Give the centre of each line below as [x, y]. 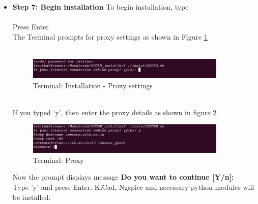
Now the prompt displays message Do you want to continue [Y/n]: [123, 177]
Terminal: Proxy [58, 160]
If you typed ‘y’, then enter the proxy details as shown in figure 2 [114, 112]
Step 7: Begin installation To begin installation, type [101, 7]
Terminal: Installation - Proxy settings [93, 85]
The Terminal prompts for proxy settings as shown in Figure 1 [110, 36]
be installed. [32, 197]
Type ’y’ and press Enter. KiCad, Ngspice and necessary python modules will [133, 187]
